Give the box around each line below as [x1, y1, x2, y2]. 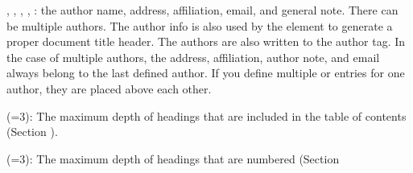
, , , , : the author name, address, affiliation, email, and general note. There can [6, 2, 399, 18]
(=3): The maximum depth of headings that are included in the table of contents [6, 107, 407, 124]
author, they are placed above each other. [6, 80, 212, 97]
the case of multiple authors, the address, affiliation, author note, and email [6, 48, 380, 65]
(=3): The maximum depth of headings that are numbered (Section [6, 150, 340, 167]
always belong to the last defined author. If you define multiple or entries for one [6, 64, 405, 81]
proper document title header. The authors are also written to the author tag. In [6, 33, 406, 50]
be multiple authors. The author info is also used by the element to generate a [6, 17, 393, 34]
